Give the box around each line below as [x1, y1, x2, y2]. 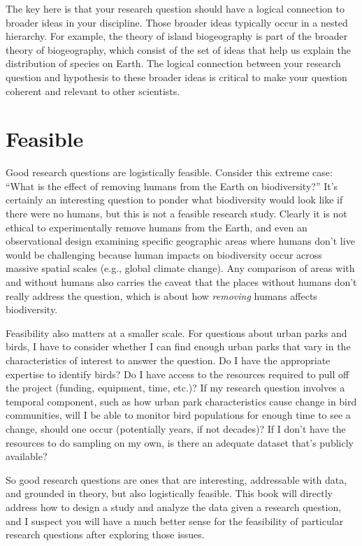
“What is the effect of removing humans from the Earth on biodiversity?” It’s [6, 178, 338, 193]
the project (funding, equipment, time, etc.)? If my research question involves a [6, 380, 345, 395]
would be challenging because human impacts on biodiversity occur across [6, 247, 322, 261]
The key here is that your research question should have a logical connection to [6, 1, 345, 15]
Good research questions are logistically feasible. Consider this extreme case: [6, 165, 333, 180]
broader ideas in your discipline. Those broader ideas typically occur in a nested [6, 15, 348, 29]
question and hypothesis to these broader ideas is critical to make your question [6, 69, 347, 84]
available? [6, 449, 48, 464]
